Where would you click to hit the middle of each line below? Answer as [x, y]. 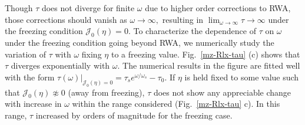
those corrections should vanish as [66, 19]
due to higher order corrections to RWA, [218, 8]
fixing [92, 54]
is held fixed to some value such [242, 77]
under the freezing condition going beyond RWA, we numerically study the [140, 42]
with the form [30, 77]
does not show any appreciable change [222, 92]
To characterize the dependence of [195, 31]
